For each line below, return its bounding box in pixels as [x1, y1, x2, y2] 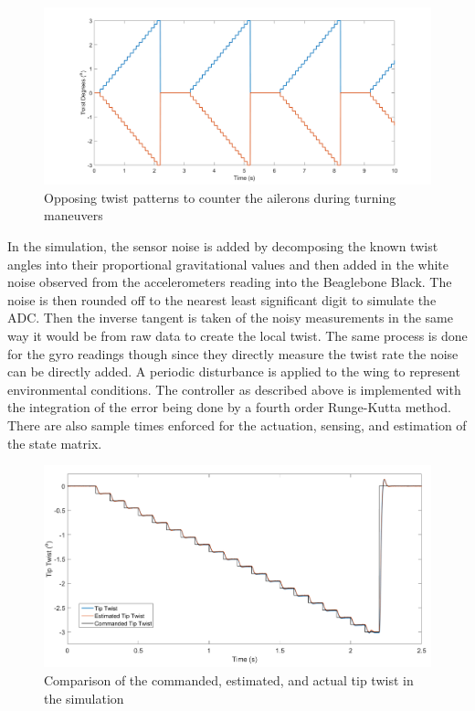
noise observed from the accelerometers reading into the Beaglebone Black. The [7, 272, 452, 292]
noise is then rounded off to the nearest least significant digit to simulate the [7, 290, 437, 309]
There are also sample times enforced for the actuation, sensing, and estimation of [7, 415, 467, 434]
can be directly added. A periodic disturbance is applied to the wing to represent [7, 362, 460, 381]
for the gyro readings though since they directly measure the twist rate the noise [7, 344, 459, 363]
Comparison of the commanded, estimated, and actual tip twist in [44, 671, 414, 689]
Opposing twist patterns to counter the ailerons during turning [44, 187, 396, 207]
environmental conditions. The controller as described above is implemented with [7, 379, 461, 398]
